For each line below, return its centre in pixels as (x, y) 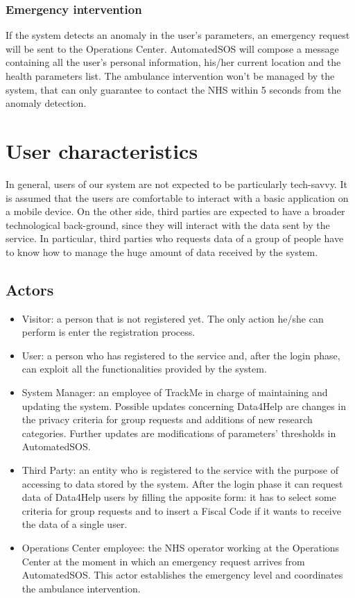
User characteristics (102, 150)
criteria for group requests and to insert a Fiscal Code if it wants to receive (181, 510)
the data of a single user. (75, 524)
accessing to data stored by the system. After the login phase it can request (182, 483)
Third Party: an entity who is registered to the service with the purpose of (180, 470)
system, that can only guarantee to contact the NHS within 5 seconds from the (173, 89)
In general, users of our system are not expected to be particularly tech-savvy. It (176, 183)
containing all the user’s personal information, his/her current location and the (173, 62)
